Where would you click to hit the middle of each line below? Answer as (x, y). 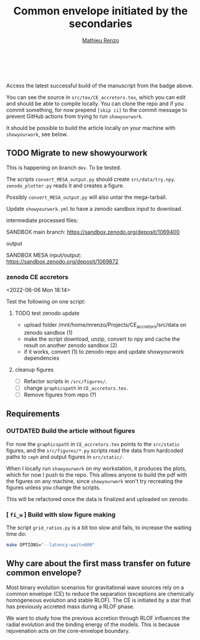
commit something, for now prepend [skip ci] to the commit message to (97, 110)
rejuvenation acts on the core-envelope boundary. (68, 630)
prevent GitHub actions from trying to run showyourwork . (75, 116)
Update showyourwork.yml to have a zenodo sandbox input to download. (94, 208)
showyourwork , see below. (37, 134)
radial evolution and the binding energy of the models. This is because (93, 624)
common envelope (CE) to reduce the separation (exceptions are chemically (100, 593)
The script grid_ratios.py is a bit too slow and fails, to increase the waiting (99, 527)
